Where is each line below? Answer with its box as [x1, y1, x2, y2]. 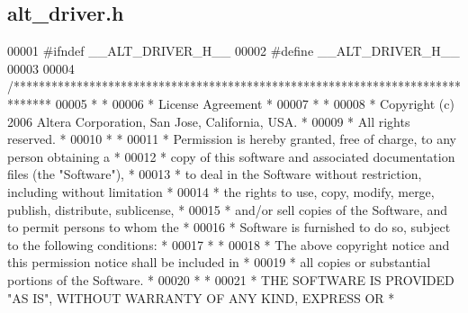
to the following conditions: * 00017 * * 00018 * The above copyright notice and [7, 235, 450, 254]
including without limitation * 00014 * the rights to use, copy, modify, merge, [7, 182, 435, 201]
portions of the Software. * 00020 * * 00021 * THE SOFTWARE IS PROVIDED [7, 270, 454, 289]
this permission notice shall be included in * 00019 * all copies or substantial [7, 253, 431, 272]
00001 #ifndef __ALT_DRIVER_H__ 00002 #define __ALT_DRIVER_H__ [7, 41, 460, 60]
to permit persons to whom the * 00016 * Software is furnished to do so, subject [7, 218, 451, 237]
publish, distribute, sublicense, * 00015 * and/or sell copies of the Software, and [7, 200, 448, 219]
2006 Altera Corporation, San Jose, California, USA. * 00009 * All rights [7, 112, 410, 130]
